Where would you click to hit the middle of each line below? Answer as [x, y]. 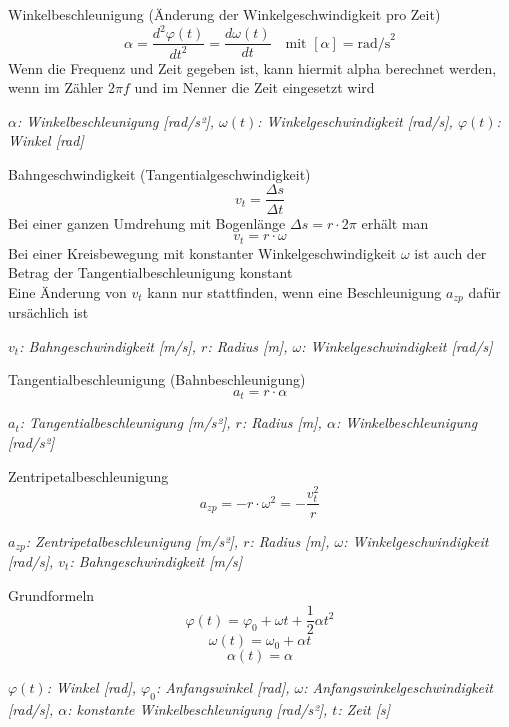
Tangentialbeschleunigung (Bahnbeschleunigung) [157, 379]
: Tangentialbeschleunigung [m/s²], [125, 422]
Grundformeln [51, 594]
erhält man [395, 222]
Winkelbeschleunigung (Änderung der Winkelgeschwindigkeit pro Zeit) [224, 14]
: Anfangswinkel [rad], [222, 687]
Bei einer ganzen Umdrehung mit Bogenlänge [147, 222]
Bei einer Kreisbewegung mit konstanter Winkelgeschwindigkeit [202, 252]
